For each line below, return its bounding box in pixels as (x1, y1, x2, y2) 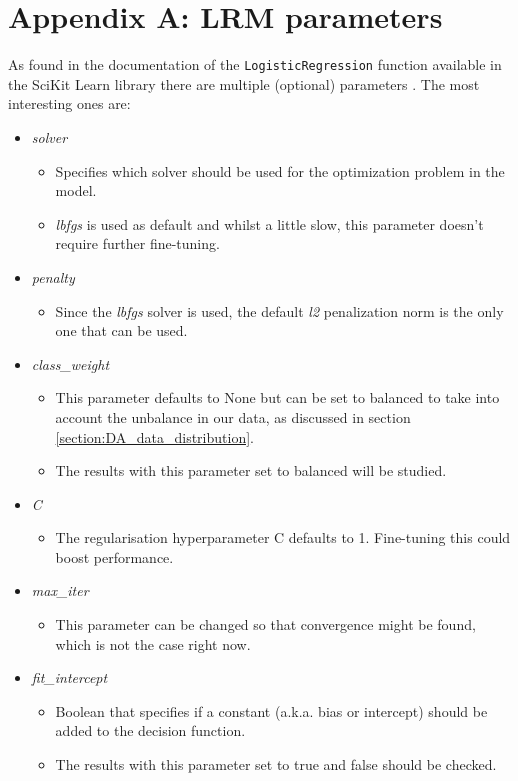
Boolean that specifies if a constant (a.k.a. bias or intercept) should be (55, 700, 488, 721)
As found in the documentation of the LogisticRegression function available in (8, 54, 502, 75)
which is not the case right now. (55, 633, 251, 654)
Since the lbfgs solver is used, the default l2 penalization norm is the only (55, 300, 504, 321)
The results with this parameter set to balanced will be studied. (55, 460, 447, 481)
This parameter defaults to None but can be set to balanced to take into (55, 387, 500, 408)
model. (55, 180, 97, 201)
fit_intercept (31, 667, 108, 688)
